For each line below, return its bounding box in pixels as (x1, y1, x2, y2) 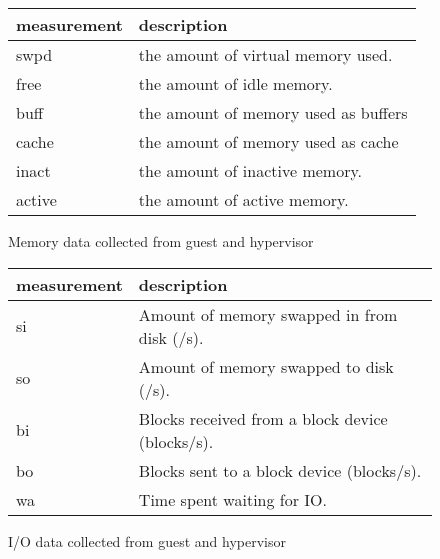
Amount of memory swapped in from (138, 302, 398, 326)
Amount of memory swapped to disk (138, 354, 394, 378)
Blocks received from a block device (138, 406, 388, 430)
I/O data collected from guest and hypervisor (8, 530, 286, 551)
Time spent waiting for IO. (138, 487, 327, 511)
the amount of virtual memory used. (138, 43, 393, 66)
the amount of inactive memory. (138, 159, 362, 182)
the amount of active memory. (138, 188, 349, 211)
